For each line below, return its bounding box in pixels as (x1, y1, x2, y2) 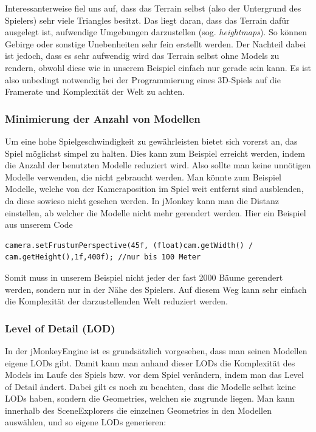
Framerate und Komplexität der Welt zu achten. (5, 85, 185, 98)
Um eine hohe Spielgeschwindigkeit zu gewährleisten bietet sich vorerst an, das (5, 134, 298, 147)
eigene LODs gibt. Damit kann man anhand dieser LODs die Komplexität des (5, 356, 295, 369)
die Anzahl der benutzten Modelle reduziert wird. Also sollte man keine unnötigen (5, 159, 311, 171)
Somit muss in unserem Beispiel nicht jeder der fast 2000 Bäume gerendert (5, 270, 283, 283)
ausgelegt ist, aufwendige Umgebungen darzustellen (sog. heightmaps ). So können (5, 26, 307, 38)
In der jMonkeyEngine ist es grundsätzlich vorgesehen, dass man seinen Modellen (5, 344, 307, 357)
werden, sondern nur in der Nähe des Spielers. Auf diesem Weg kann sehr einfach (5, 283, 307, 295)
